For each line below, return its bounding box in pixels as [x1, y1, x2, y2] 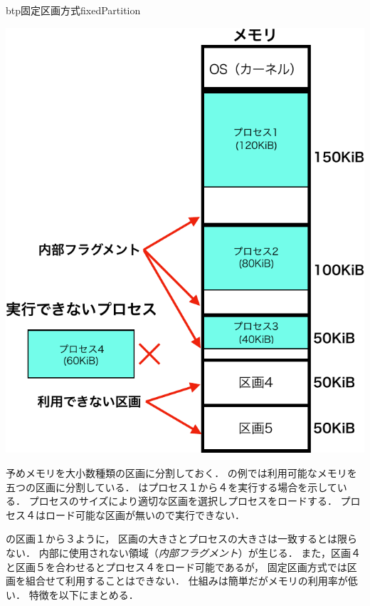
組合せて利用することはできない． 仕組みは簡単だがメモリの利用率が [25, 573, 348, 588]
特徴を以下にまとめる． [28, 587, 139, 602]
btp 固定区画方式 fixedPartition [6, 3, 141, 17]
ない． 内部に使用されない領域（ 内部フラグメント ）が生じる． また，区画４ [6, 545, 361, 560]
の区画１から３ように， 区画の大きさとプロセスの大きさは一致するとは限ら [6, 531, 357, 546]
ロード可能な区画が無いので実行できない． [45, 507, 245, 522]
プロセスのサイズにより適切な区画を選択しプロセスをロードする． [28, 493, 337, 508]
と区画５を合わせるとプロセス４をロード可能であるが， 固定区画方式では [6, 559, 347, 574]
